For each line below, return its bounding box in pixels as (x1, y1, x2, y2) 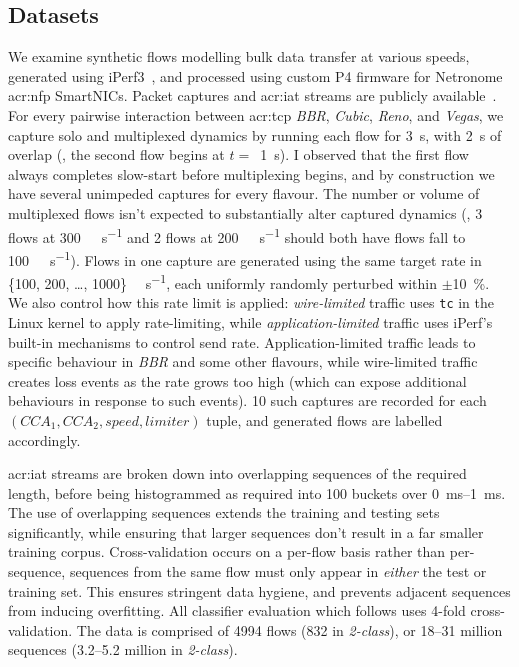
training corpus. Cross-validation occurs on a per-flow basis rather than (8, 541, 446, 562)
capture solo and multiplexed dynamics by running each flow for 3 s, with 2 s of (8, 124, 502, 145)
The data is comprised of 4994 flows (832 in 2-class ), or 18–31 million (76, 619, 503, 640)
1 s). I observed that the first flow (260, 144, 469, 165)
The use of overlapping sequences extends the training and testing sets (8, 502, 440, 523)
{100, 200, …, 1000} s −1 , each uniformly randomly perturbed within (8, 270, 438, 293)
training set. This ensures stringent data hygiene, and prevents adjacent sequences (8, 580, 511, 601)
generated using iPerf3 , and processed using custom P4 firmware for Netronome (8, 65, 503, 86)
